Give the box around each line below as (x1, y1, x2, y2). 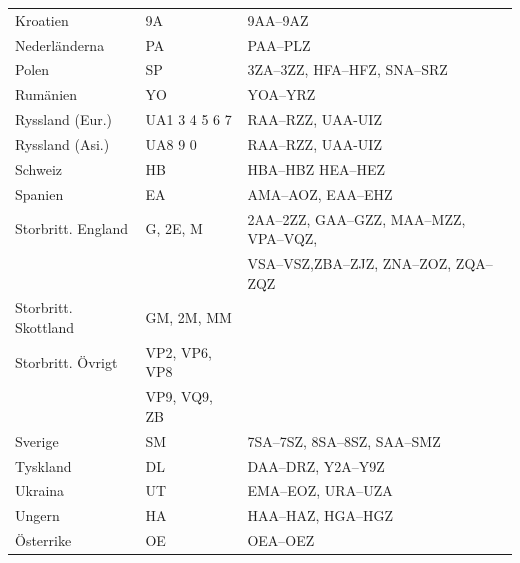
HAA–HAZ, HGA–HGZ (247, 505, 394, 526)
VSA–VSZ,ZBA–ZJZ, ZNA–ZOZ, (247, 252, 452, 273)
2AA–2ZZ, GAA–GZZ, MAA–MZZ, (247, 208, 466, 229)
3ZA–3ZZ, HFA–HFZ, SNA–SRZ (247, 59, 448, 80)
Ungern (15, 505, 60, 526)
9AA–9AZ (247, 9, 309, 30)
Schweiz (15, 158, 63, 179)
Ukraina (15, 480, 65, 501)
